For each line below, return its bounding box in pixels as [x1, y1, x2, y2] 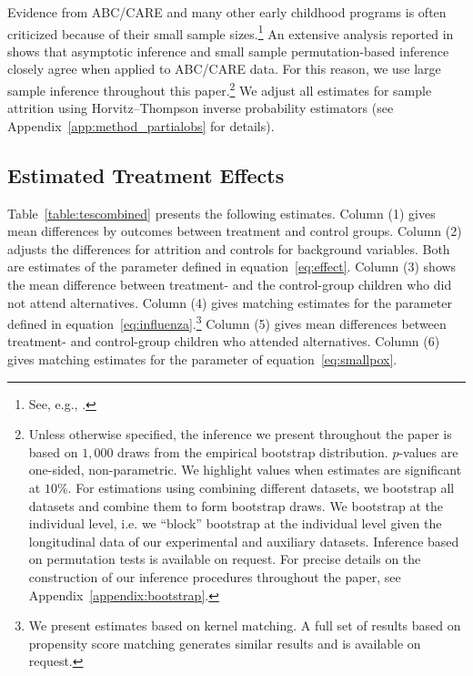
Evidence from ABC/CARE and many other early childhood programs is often [7, 3, 447, 21]
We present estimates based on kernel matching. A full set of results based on [28, 616, 461, 635]
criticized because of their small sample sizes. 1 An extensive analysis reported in [7, 21, 454, 43]
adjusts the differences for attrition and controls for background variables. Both [7, 239, 450, 258]
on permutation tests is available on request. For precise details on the [28, 549, 421, 568]
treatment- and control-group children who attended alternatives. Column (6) [7, 332, 440, 351]
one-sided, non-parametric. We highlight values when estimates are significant [28, 460, 462, 479]
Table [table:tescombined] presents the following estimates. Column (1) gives [7, 203, 436, 222]
